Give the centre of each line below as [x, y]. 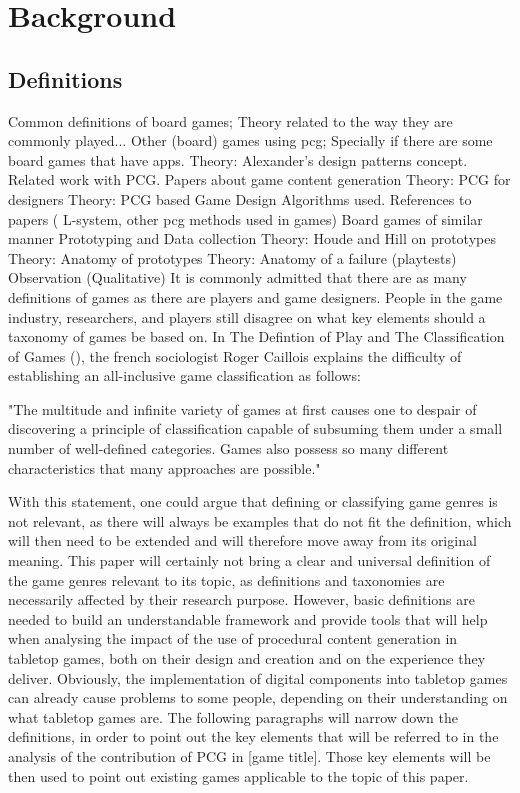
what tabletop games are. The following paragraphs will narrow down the [233, 716]
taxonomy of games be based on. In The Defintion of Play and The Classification [256, 336]
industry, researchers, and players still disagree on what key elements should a [247, 316]
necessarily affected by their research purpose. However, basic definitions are [241, 599]
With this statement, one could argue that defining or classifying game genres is [253, 501]
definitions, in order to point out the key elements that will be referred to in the [253, 736]
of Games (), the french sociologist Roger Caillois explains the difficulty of [235, 355]
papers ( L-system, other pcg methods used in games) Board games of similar [245, 218]
